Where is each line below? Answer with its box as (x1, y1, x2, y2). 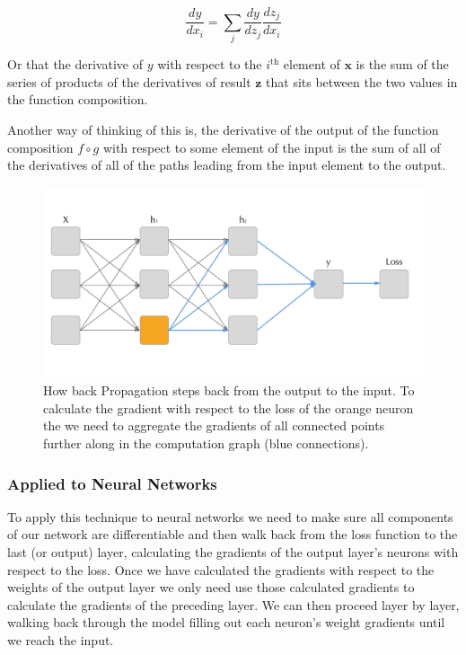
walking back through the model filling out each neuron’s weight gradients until (7, 613, 445, 632)
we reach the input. (7, 630, 114, 649)
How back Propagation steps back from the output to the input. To (43, 381, 415, 400)
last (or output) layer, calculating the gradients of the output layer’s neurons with (7, 542, 459, 561)
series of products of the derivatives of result (7, 72, 251, 91)
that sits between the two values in (266, 72, 458, 91)
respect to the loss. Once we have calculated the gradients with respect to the (7, 560, 435, 579)
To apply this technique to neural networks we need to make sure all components (7, 507, 453, 526)
